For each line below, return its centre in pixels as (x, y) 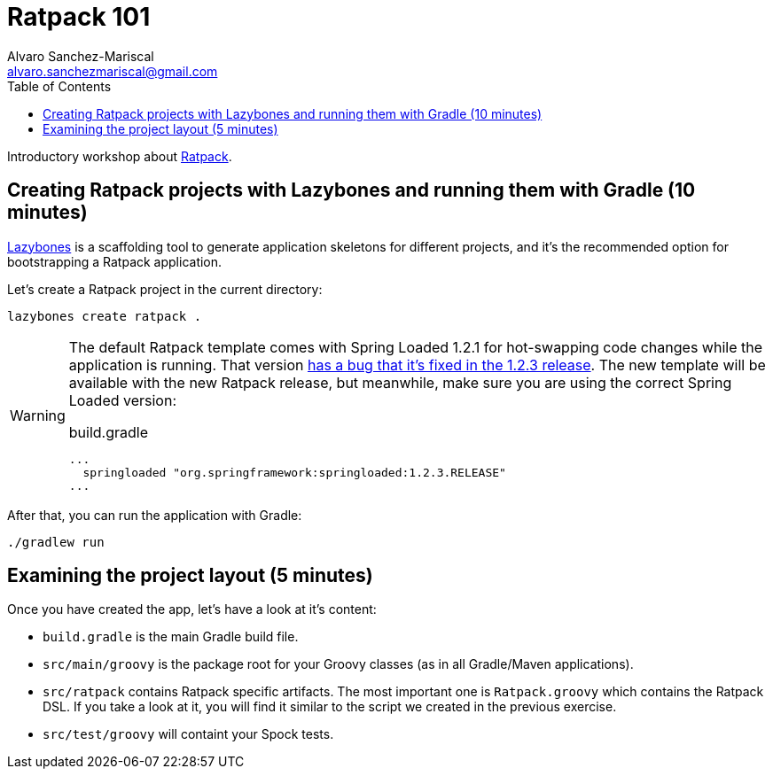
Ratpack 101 (79, 17)
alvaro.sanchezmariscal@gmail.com (113, 71)
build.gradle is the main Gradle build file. (171, 637)
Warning (38, 415)
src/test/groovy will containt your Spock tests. (188, 734)
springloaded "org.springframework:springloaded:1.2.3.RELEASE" (294, 472)
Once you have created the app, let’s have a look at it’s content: (192, 609)
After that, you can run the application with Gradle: (155, 515)
